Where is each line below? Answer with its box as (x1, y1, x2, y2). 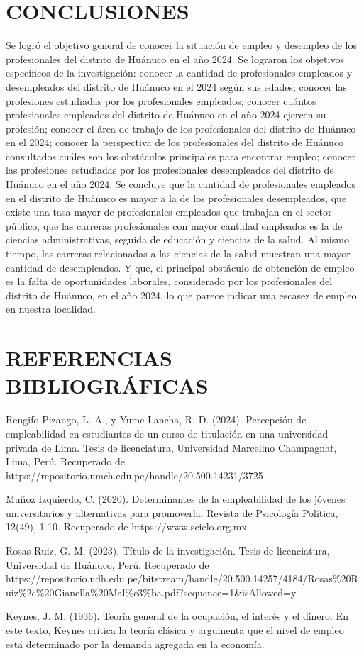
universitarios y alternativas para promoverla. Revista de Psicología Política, (6, 505, 338, 520)
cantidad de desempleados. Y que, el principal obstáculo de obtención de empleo (6, 260, 355, 274)
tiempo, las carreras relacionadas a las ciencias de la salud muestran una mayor (6, 246, 351, 261)
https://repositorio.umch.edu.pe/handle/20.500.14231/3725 (6, 467, 263, 482)
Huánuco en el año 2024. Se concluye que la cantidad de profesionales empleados (6, 177, 355, 191)
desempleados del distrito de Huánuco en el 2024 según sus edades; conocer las (6, 79, 347, 94)
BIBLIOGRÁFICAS (6, 371, 209, 400)
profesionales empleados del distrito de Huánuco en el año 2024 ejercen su (6, 107, 326, 122)
